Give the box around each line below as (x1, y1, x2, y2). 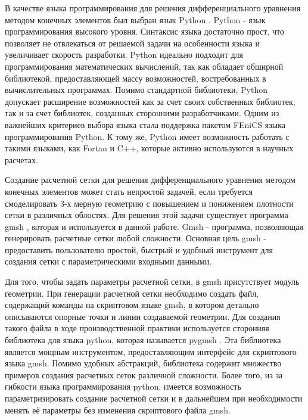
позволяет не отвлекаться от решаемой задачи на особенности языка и (5, 36, 260, 49)
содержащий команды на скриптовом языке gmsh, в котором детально (5, 298, 259, 311)
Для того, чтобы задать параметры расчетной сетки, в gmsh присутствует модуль (5, 275, 300, 288)
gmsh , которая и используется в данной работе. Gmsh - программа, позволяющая (5, 220, 303, 232)
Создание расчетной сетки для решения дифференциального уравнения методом (5, 173, 295, 186)
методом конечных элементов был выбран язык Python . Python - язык (5, 13, 266, 26)
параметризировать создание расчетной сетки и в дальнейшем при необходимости (5, 392, 303, 404)
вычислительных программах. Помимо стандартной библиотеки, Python (5, 83, 267, 96)
